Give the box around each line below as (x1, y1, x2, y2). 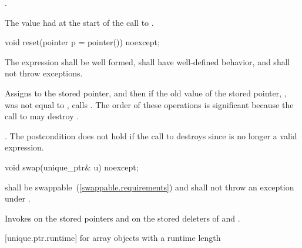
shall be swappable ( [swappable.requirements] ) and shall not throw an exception (5, 180, 294, 193)
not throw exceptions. (5, 67, 83, 79)
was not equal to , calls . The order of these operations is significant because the (5, 98, 294, 110)
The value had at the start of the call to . (5, 16, 154, 28)
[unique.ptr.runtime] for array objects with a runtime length (5, 232, 221, 244)
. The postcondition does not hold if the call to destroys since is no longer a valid (5, 129, 297, 142)
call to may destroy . (5, 110, 79, 122)
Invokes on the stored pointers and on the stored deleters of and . (5, 212, 240, 224)
